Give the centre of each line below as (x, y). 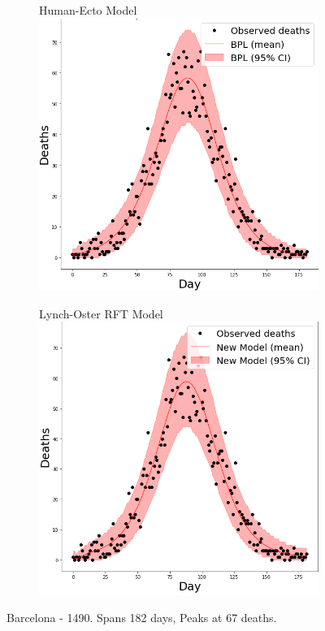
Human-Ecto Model (88, 10)
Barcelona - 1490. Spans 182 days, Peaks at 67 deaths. (142, 618)
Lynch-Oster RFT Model (101, 313)
